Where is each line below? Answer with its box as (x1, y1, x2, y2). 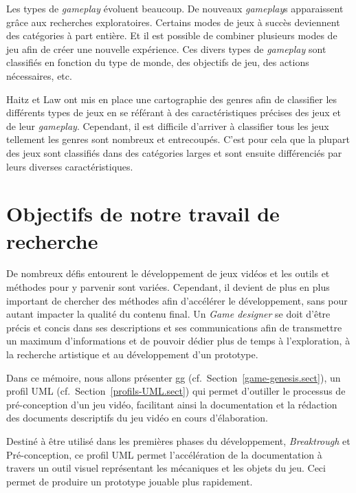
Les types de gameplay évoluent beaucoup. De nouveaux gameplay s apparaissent (6, 1, 344, 15)
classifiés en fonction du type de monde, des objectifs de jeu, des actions (6, 55, 309, 69)
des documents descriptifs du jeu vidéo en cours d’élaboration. (6, 410, 268, 425)
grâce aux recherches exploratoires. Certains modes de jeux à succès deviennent (6, 14, 340, 29)
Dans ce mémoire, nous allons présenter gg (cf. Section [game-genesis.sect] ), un (6, 370, 341, 384)
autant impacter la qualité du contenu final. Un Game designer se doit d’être (6, 307, 331, 321)
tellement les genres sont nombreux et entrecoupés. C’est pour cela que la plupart (6, 132, 350, 146)
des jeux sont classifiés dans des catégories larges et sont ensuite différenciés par (6, 145, 342, 160)
